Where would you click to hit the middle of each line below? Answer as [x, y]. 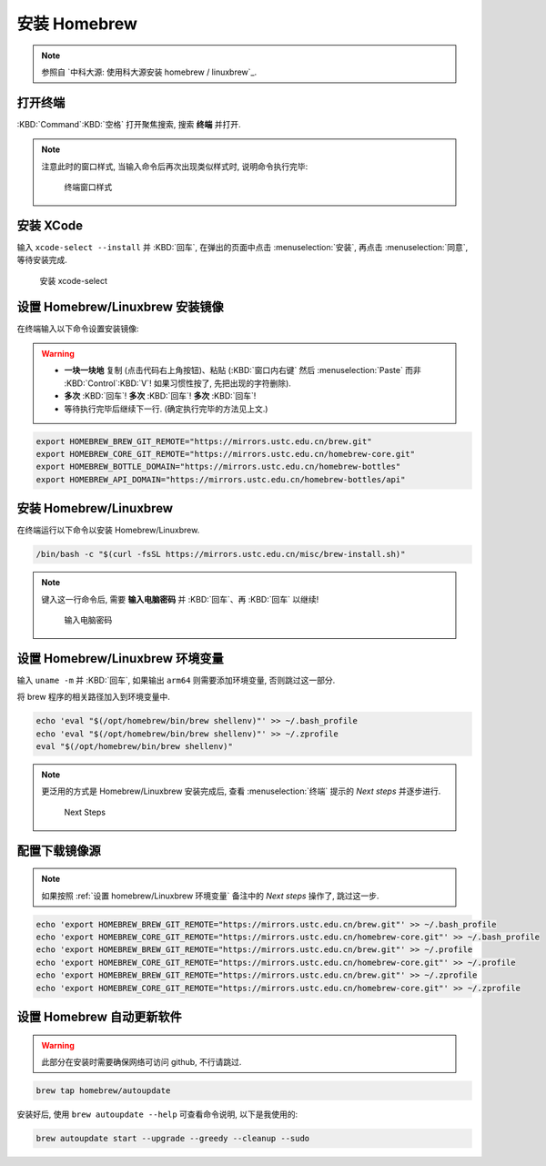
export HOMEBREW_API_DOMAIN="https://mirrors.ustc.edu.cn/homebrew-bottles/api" [221, 479]
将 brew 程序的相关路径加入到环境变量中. [93, 697]
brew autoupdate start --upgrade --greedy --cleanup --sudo [173, 1138]
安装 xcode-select [74, 280]
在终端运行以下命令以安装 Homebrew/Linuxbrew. [108, 530]
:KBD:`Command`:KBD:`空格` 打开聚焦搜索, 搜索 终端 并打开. [129, 124]
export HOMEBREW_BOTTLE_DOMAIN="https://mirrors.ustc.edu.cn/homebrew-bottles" [218, 467]
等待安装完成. [42, 260]
